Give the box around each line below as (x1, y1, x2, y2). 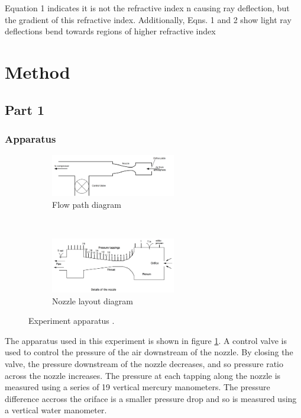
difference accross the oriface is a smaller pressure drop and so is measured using (5, 392, 297, 404)
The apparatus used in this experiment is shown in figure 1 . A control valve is (5, 334, 287, 346)
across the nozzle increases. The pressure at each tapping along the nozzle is (5, 369, 281, 381)
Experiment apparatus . (28, 314, 115, 327)
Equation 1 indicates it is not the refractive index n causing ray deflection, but (5, 2, 290, 14)
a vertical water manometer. (5, 404, 107, 416)
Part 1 (5, 100, 45, 118)
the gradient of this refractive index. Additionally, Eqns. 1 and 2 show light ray (5, 13, 292, 25)
